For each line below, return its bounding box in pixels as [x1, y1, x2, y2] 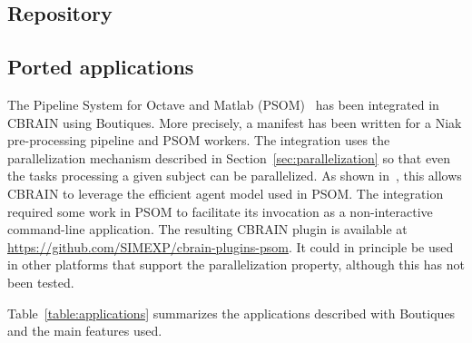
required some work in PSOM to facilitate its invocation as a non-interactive [7, 201, 433, 220]
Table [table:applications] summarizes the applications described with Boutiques [7, 303, 456, 322]
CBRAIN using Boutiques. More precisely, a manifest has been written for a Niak [7, 113, 462, 132]
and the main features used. [7, 321, 162, 340]
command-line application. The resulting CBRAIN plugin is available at [7, 220, 408, 239]
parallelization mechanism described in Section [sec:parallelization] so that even [7, 148, 451, 167]
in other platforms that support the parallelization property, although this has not [7, 255, 465, 274]
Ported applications [7, 53, 194, 81]
